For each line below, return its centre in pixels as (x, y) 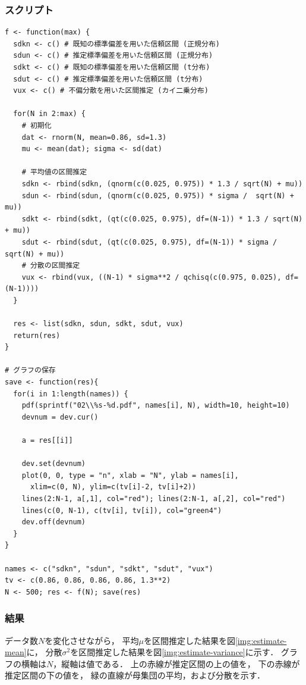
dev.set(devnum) (54, 464)
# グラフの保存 (30, 370)
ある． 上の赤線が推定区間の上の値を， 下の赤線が (201, 663)
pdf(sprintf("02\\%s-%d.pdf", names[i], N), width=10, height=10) (156, 406)
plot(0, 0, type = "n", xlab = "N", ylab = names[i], (130, 475)
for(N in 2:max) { (50, 114)
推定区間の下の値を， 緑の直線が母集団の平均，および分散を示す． (135, 675)
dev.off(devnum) (54, 522)
